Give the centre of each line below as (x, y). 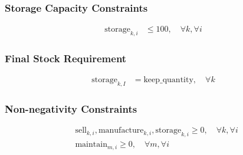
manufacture (121, 131)
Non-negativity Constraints (71, 109)
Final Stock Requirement (66, 58)
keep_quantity (168, 80)
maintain (91, 145)
